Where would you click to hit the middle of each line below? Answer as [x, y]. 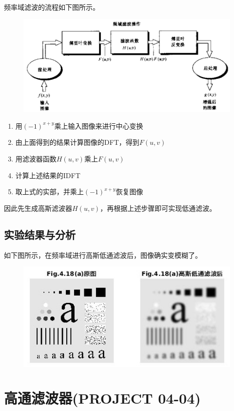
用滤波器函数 [36, 158]
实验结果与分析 [40, 234]
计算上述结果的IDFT [48, 175]
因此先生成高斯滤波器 [38, 208]
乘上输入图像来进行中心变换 [99, 126]
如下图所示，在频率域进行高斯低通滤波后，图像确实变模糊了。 [103, 255]
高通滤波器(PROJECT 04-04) [102, 398]
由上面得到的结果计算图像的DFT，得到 [77, 142]
